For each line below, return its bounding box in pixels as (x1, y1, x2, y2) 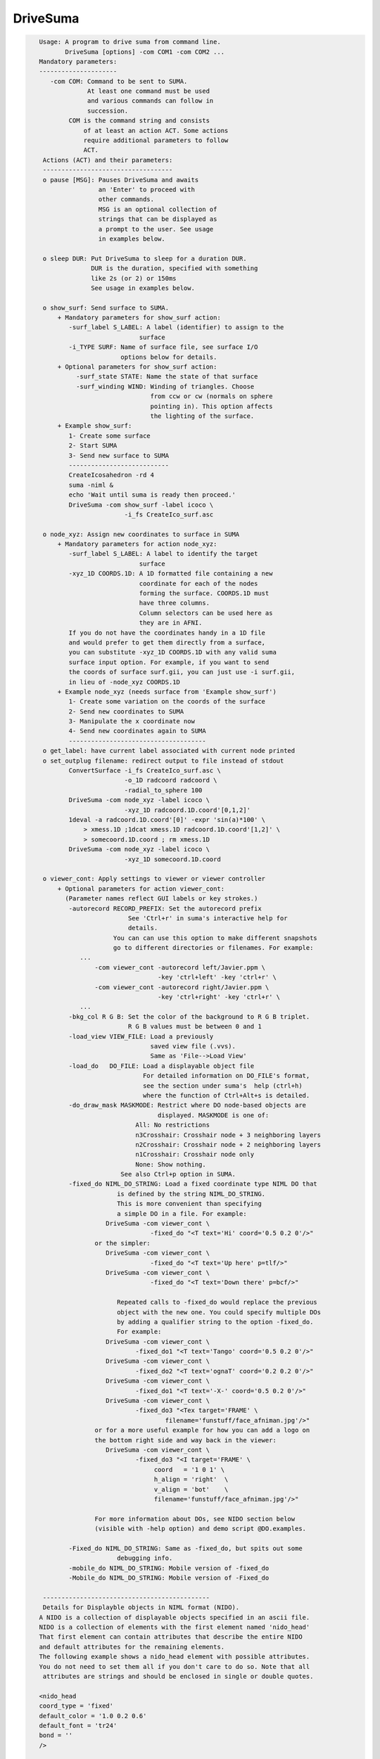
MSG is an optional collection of (98, 205, 217, 213)
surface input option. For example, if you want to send (68, 658, 270, 666)
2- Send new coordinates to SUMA (68, 707, 184, 716)
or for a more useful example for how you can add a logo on (94, 1426, 310, 1435)
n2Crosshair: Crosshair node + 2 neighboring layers (135, 1141, 322, 1148)
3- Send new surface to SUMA (68, 451, 169, 459)
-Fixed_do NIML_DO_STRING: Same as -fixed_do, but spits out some (68, 1544, 303, 1552)
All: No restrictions (135, 1121, 210, 1129)
